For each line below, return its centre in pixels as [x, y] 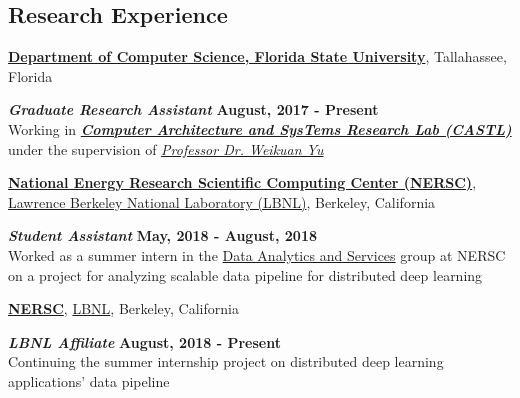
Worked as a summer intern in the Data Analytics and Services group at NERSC [257, 254]
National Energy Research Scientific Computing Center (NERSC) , [242, 182]
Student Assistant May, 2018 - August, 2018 [163, 235]
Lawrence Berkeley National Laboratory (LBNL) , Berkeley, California [222, 201]
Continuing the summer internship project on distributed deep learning [226, 361]
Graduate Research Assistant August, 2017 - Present [193, 109]
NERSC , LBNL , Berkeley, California [123, 308]
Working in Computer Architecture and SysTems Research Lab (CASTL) [260, 128]
